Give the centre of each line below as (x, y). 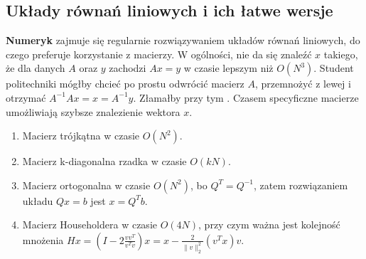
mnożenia (43, 239)
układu (38, 200)
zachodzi (128, 68)
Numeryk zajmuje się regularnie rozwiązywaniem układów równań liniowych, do (183, 40)
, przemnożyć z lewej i (303, 84)
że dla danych (36, 68)
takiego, (341, 54)
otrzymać (26, 97)
